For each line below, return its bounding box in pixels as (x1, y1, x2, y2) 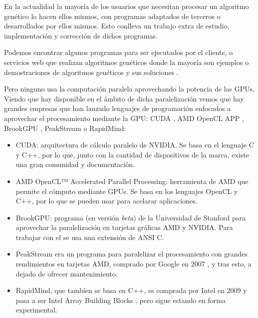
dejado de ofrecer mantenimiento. (15, 268, 118, 278)
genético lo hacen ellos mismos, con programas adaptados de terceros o (4, 10, 221, 21)
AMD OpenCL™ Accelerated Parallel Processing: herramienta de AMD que (15, 175, 249, 186)
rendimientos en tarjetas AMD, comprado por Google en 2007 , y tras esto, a (15, 258, 252, 269)
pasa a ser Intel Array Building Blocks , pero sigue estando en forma (15, 294, 226, 305)
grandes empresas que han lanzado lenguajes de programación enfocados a (4, 103, 231, 113)
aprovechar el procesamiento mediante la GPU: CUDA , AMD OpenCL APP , (4, 112, 244, 123)
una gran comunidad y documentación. (15, 159, 135, 169)
